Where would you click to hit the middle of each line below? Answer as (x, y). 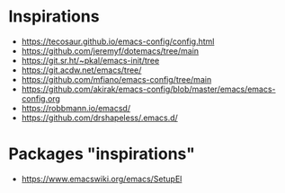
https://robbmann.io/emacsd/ (76, 108)
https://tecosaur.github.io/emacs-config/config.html (118, 41)
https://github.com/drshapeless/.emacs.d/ (100, 118)
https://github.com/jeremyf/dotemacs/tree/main (110, 50)
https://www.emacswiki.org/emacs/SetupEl (102, 179)
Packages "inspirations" (102, 154)
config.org (40, 98)
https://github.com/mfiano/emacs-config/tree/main (116, 79)
